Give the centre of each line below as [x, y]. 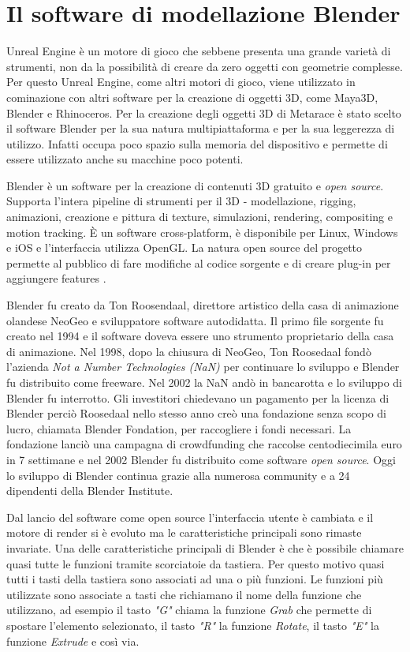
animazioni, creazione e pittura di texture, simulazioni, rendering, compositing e [199, 217]
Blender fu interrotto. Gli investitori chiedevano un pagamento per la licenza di [198, 397]
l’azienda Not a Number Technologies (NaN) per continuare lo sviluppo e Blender [203, 367]
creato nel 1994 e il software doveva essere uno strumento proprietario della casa [200, 336]
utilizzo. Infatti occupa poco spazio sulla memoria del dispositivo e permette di [197, 143]
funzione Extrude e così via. [73, 641]
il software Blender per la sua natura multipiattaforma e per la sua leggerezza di [201, 128]
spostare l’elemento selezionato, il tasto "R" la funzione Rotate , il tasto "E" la [193, 625]
